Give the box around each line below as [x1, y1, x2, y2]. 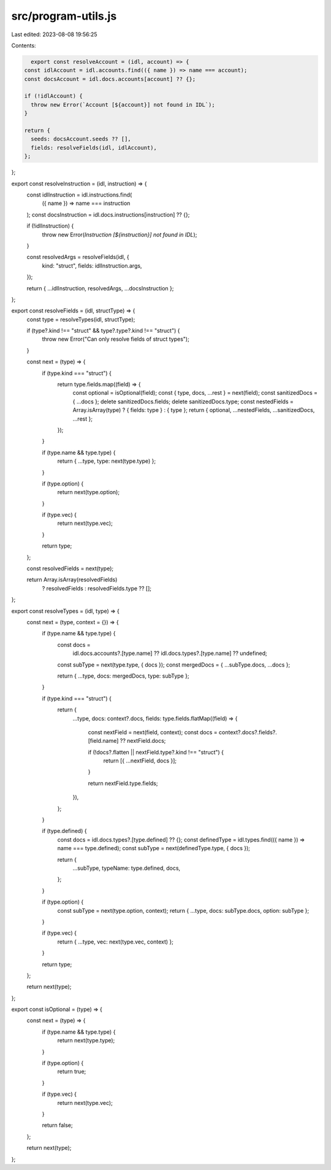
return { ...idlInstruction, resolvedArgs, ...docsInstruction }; [26, 284, 174, 292]
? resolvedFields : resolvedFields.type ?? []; [42, 584, 152, 592]
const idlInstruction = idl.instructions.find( [26, 191, 132, 198]
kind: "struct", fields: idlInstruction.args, [42, 262, 142, 269]
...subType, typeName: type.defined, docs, [72, 864, 181, 872]
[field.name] [88, 737, 119, 745]
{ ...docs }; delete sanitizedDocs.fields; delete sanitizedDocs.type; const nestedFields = [72, 398, 294, 405]
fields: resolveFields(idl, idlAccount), [31, 144, 158, 151]
